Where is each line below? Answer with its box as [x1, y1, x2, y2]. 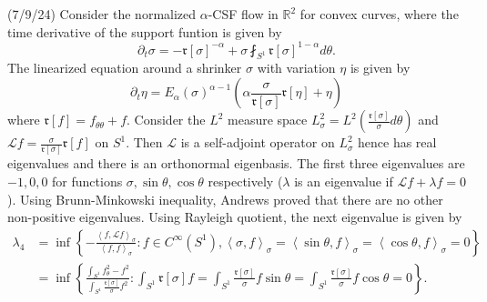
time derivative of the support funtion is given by [7, 22, 282, 41]
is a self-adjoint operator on [180, 133, 335, 152]
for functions [52, 171, 123, 190]
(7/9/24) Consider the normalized [7, 5, 197, 23]
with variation [257, 58, 336, 77]
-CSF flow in [208, 5, 279, 23]
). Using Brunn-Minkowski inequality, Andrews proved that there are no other [7, 189, 443, 208]
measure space [228, 110, 308, 129]
